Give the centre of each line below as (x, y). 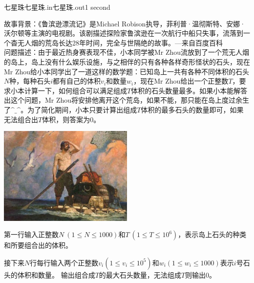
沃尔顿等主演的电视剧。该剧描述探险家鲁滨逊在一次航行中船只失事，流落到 (124, 33)
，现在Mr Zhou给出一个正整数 (181, 81)
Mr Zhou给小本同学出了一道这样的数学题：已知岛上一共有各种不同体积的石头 (127, 71)
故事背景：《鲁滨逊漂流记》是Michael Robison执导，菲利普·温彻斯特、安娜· (125, 23)
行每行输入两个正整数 (64, 262)
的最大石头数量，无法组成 (140, 274)
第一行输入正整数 (31, 234)
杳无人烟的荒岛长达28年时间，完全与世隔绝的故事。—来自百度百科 (116, 42)
